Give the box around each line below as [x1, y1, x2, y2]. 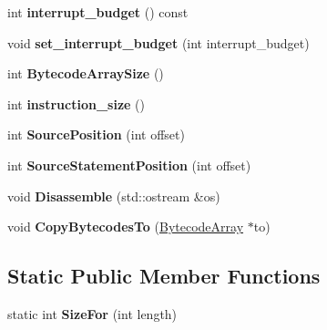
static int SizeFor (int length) [7, 304, 178, 323]
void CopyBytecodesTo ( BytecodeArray [7, 217, 244, 236]
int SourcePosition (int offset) [7, 125, 185, 144]
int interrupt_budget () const [7, 3, 189, 21]
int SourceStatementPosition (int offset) [7, 155, 251, 174]
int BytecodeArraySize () [7, 64, 164, 83]
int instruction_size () [7, 94, 145, 113]
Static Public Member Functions [7, 262, 321, 290]
